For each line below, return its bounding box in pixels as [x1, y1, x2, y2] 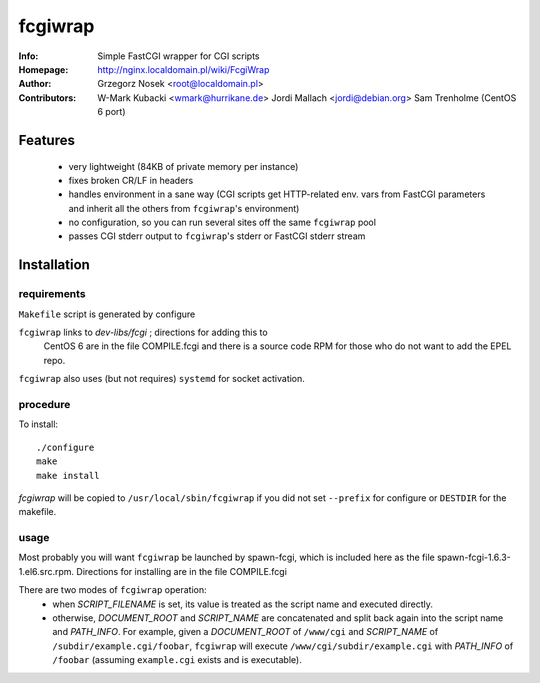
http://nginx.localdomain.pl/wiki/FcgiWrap [97, 63, 270, 75]
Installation [18, 256, 90, 274]
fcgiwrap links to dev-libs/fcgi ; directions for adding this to [18, 326, 269, 339]
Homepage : [18, 63, 69, 75]
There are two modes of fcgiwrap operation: [18, 584, 207, 596]
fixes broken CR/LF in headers [68, 174, 194, 186]
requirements [18, 287, 86, 301]
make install [36, 470, 100, 481]
